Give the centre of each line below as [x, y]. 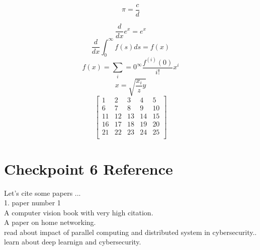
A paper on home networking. [50, 222]
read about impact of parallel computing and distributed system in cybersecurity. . [131, 232]
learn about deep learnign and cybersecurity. [73, 242]
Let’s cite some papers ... [42, 193]
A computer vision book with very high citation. [79, 212]
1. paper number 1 [32, 203]
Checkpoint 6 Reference [89, 168]
